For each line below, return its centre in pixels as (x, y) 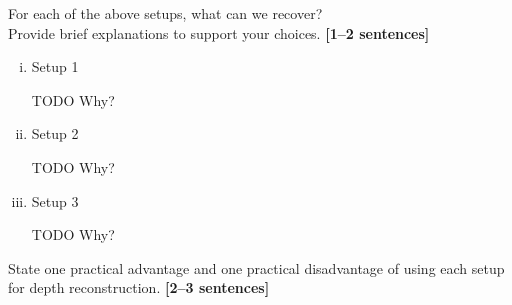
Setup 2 (55, 133)
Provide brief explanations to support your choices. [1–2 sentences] (219, 32)
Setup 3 (55, 200)
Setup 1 (55, 66)
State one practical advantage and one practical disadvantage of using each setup (256, 267)
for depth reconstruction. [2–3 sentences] (139, 287)
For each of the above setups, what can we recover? (165, 13)
